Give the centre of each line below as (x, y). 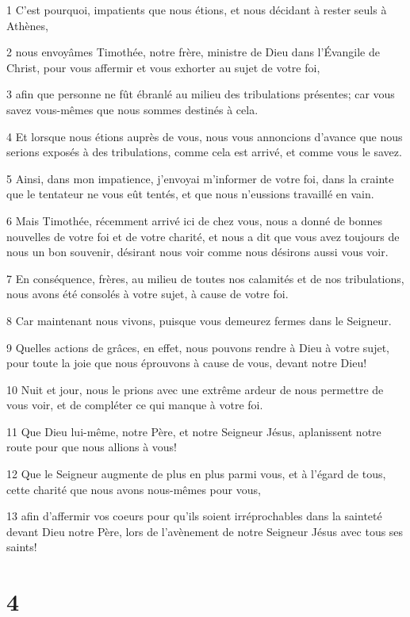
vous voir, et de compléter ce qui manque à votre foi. (135, 405)
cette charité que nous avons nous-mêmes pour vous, (134, 489)
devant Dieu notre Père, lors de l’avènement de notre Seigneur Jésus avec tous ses (205, 531)
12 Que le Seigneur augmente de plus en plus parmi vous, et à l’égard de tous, (196, 474)
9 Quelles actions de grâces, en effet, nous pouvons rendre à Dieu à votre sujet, (198, 347)
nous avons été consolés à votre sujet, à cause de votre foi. (148, 294)
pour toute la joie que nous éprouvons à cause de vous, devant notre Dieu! (187, 363)
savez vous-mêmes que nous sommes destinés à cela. (132, 109)
